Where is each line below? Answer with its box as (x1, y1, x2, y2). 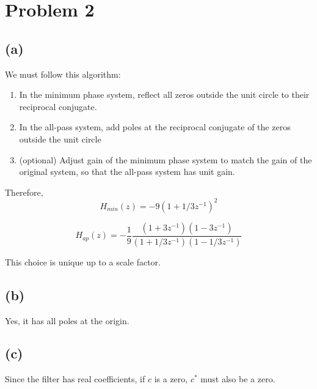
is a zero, (154, 372, 188, 385)
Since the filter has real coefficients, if (5, 372, 145, 385)
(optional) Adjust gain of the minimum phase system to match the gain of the (19, 153, 312, 166)
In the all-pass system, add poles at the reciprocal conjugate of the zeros (19, 120, 291, 133)
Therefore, (5, 185, 43, 198)
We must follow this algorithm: (5, 67, 121, 80)
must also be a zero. (200, 372, 275, 385)
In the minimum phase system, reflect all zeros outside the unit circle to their (19, 88, 310, 101)
